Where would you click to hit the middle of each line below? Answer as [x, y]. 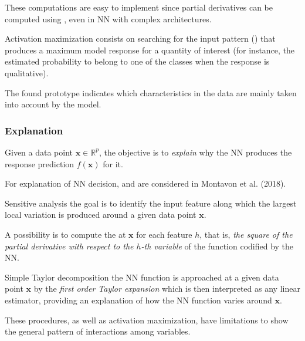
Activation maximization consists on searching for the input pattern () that [140, 38]
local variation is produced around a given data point [101, 215]
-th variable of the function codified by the [217, 246]
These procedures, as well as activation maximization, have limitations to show [147, 320]
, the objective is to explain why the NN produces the [195, 152]
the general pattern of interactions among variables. [98, 331]
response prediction [40, 163]
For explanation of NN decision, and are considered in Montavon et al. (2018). [145, 183]
